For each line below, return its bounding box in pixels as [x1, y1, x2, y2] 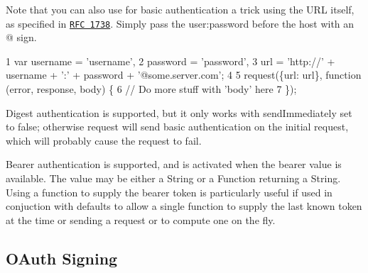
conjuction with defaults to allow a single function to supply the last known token [6, 199, 362, 213]
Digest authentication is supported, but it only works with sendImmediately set [6, 105, 352, 120]
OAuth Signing [6, 247, 118, 269]
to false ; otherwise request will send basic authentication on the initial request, [6, 119, 349, 134]
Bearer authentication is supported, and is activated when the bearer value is [6, 157, 342, 172]
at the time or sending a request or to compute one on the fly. [6, 212, 276, 227]
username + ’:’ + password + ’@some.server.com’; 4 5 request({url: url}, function [6, 67, 362, 82]
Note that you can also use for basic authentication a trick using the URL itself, [6, 2, 355, 16]
